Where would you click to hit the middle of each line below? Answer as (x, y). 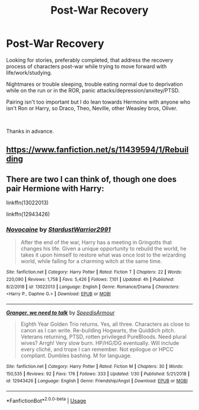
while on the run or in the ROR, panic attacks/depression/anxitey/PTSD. (93, 90)
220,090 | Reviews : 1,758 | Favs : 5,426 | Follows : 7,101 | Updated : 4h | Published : (90, 280)
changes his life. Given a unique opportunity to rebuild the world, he (103, 249)
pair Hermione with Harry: (55, 188)
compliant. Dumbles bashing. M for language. (76, 355)
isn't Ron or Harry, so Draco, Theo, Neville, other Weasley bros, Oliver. (92, 108)
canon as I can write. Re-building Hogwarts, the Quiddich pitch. (98, 331)
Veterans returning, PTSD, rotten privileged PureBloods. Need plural (103, 337)
